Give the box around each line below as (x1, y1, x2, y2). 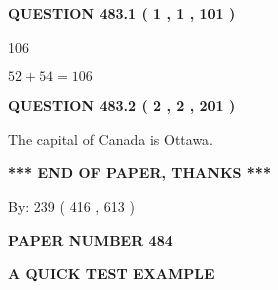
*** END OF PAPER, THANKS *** (8, 162, 271, 183)
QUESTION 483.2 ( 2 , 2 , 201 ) (8, 95, 236, 116)
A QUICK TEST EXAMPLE (8, 263, 215, 284)
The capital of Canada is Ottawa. (8, 128, 214, 149)
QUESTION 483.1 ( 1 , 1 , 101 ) (8, 3, 236, 23)
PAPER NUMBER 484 (8, 229, 173, 250)
